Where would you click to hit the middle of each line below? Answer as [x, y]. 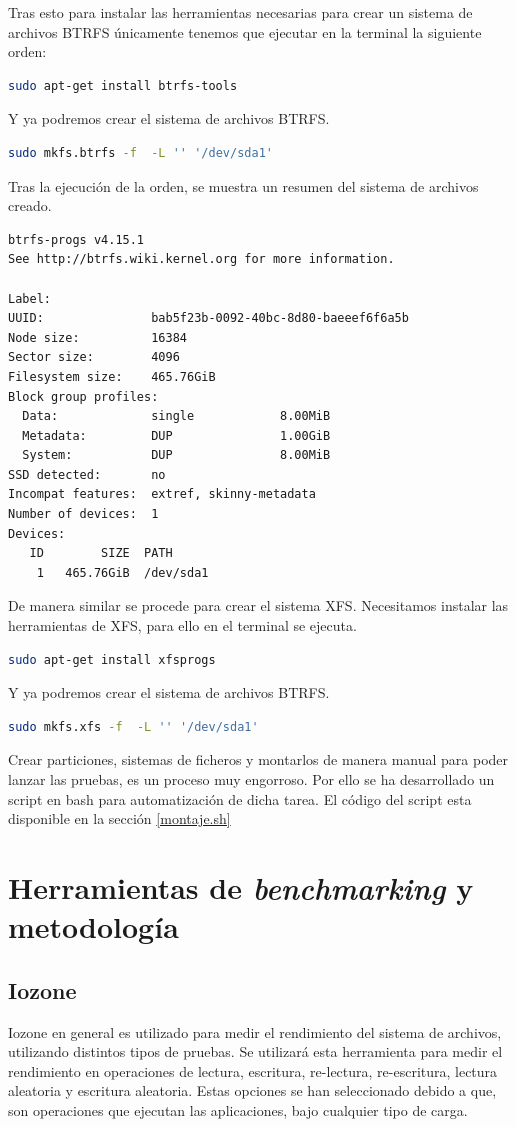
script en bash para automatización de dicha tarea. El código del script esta [240, 798]
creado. [30, 205]
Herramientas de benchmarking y [241, 887]
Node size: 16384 [97, 337]
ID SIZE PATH [101, 553]
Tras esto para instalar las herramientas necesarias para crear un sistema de [240, 12]
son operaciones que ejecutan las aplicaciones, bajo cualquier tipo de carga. [238, 1109]
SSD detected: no [87, 474]
